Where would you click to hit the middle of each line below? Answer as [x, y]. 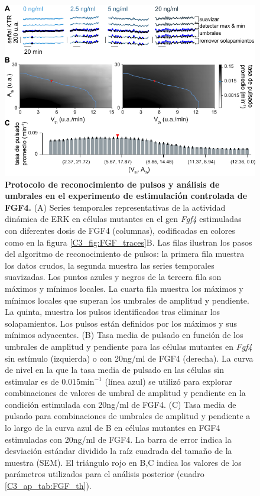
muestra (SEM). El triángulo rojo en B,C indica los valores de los [123, 462]
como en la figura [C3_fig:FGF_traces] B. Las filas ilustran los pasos [129, 242]
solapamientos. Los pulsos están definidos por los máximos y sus [121, 323]
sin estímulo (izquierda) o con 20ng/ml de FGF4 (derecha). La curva [129, 358]
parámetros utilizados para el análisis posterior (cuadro [105, 474]
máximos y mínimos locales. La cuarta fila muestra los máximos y [124, 288]
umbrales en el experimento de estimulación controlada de [126, 196]
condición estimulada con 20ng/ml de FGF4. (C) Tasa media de [121, 404]
